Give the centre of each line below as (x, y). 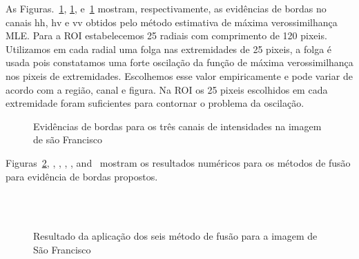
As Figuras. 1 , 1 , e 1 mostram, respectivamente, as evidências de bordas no (166, 8)
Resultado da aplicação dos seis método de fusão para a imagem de (175, 236)
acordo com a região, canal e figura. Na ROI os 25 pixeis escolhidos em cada (167, 89)
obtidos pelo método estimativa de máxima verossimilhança (212, 22)
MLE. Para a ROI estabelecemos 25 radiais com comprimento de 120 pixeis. (166, 35)
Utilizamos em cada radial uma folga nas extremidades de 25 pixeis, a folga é (169, 49)
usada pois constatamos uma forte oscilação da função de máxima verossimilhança (179, 62)
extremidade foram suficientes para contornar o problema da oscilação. (155, 103)
